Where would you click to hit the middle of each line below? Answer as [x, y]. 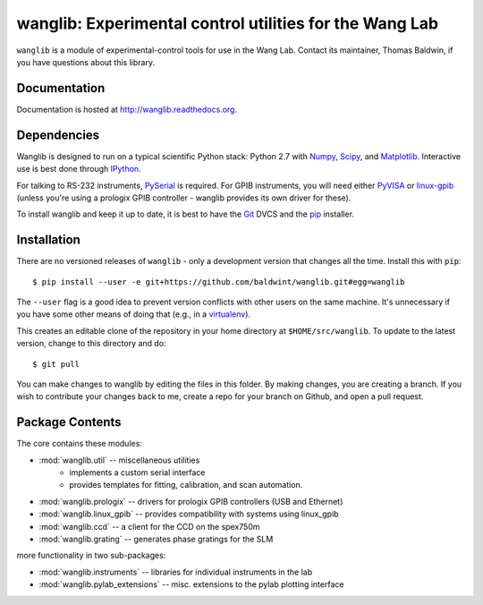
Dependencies [58, 135]
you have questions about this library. [86, 62]
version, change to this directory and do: [91, 344]
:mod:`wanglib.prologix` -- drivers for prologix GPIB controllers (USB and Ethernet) [191, 501]
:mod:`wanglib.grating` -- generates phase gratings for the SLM [156, 539]
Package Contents [69, 422]
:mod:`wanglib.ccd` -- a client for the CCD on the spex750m [149, 526]
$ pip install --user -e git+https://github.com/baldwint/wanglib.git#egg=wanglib [219, 281]
